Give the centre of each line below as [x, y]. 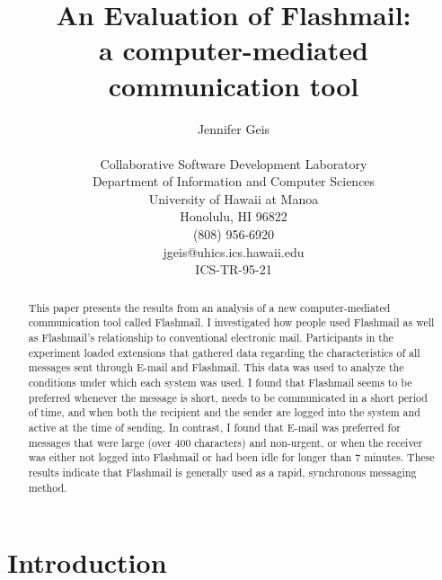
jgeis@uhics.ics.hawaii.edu [234, 251]
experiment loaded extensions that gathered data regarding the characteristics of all [224, 352]
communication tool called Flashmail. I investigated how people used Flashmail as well [231, 322]
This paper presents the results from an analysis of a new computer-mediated [209, 307]
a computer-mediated [234, 50]
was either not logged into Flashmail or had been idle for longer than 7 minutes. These [231, 457]
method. [48, 487]
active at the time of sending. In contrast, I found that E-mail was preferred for [214, 427]
